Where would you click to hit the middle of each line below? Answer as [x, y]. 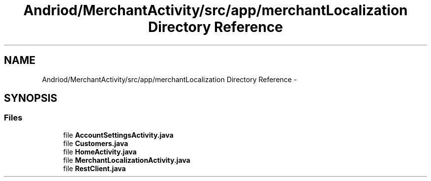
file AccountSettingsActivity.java [118, 135]
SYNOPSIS [31, 98]
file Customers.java [96, 143]
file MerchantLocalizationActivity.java [127, 160]
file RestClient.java [94, 168]
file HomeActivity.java [100, 151]
